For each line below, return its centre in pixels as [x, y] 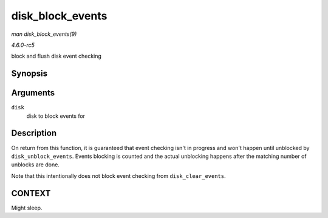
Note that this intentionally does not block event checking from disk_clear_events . [118, 175]
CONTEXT [31, 193]
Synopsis [29, 74]
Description [34, 133]
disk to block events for [56, 116]
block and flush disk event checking [56, 56]
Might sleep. [27, 208]
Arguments [33, 93]
